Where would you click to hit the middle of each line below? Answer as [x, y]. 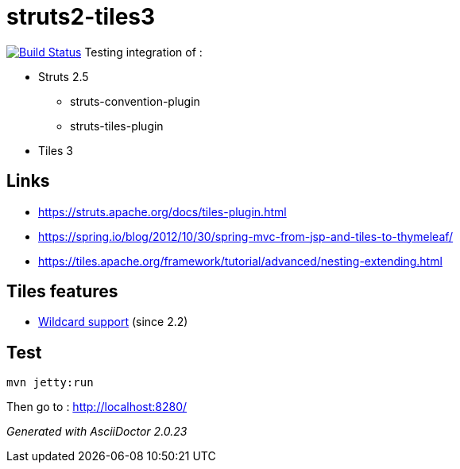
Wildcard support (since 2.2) [113, 322]
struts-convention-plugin [135, 101]
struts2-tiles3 [81, 17]
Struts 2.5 [64, 76]
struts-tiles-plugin [117, 126]
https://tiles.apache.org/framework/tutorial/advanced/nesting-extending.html [240, 261]
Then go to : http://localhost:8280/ [97, 407]
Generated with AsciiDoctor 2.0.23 [97, 432]
